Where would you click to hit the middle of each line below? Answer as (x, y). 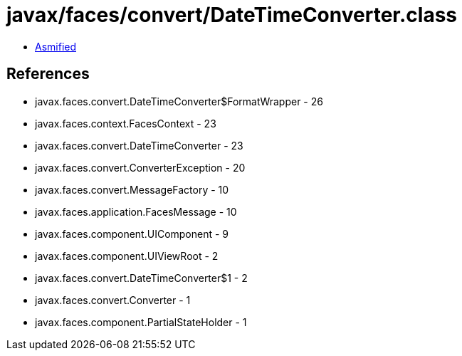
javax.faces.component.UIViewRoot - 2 (127, 256)
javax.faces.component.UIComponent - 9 (132, 234)
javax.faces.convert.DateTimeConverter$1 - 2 (141, 278)
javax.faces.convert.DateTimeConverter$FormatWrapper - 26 (179, 101)
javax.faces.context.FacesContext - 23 (126, 123)
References (48, 74)
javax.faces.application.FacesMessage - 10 (136, 211)
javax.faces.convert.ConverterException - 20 (140, 167)
